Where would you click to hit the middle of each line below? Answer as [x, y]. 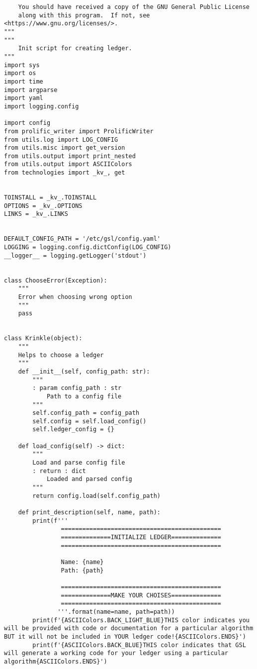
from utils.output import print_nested [70, 156]
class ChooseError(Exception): [56, 280]
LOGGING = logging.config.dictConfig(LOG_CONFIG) [88, 247]
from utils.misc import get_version [65, 148]
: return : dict [59, 471]
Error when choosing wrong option [75, 297]
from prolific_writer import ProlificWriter [79, 131]
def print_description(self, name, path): [89, 513]
